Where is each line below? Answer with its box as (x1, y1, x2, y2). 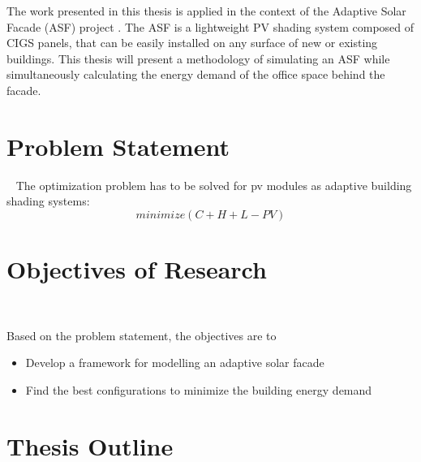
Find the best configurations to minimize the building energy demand (25, 381, 372, 398)
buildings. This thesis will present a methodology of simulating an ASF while (6, 50, 390, 67)
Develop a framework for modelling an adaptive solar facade (25, 354, 324, 371)
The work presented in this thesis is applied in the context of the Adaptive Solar (6, 2, 406, 19)
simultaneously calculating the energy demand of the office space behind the (6, 66, 385, 83)
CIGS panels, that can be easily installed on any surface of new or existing (6, 34, 378, 51)
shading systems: (6, 192, 90, 209)
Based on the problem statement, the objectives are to (6, 326, 277, 343)
